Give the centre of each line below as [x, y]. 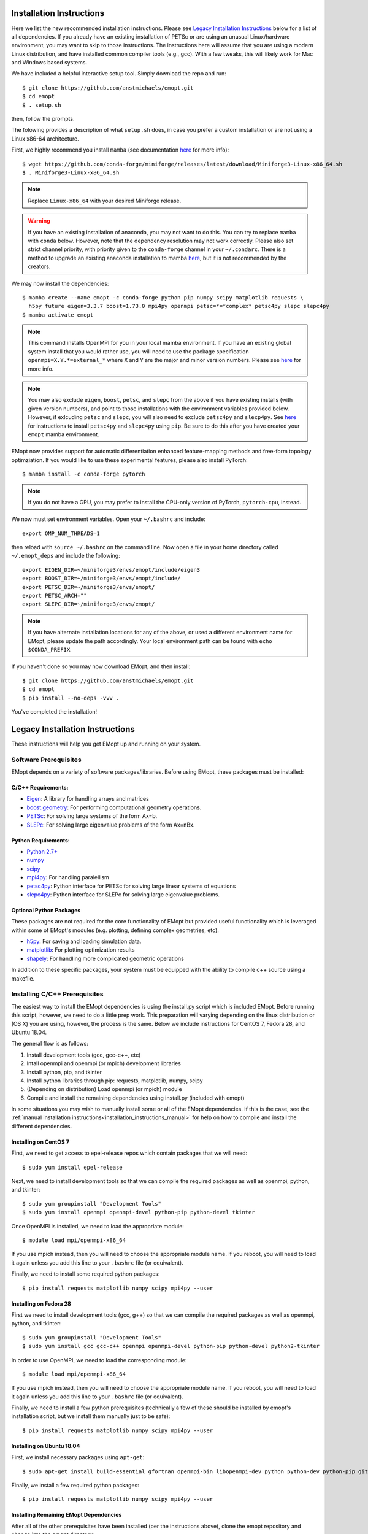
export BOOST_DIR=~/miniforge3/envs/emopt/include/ [102, 579]
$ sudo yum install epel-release [72, 1167]
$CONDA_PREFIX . [50, 649]
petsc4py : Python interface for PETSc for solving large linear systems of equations [131, 886]
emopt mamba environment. [63, 434]
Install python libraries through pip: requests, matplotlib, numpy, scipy [115, 1081]
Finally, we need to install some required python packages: [86, 1274]
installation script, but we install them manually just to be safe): [91, 1416]
